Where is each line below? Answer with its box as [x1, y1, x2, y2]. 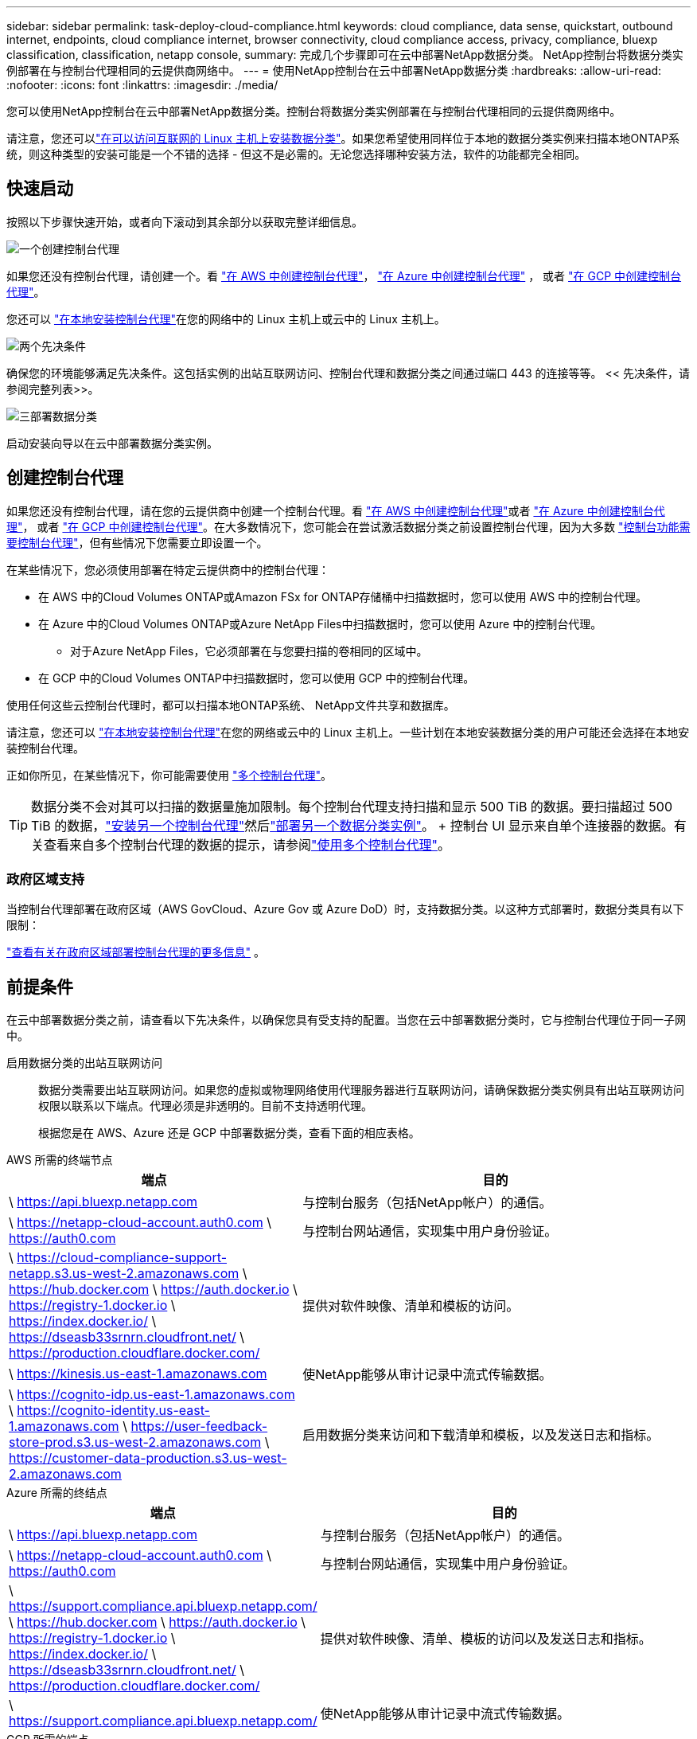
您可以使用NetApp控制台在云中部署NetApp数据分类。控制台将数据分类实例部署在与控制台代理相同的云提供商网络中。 [6, 104, 621, 118]
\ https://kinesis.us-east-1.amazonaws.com [9, 1366, 267, 1382]
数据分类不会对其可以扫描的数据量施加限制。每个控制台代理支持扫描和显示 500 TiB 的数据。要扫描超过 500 [31, 798, 673, 815]
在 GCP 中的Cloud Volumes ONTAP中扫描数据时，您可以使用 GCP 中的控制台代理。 [38, 670, 475, 685]
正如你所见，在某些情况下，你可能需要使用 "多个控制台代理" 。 [6, 768, 332, 782]
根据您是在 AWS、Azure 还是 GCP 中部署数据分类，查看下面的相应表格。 [38, 1126, 420, 1140]
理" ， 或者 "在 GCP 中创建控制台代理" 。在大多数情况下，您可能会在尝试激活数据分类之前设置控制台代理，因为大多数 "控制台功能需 [6, 519, 691, 533]
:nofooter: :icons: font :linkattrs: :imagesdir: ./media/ [6, 78, 278, 92]
